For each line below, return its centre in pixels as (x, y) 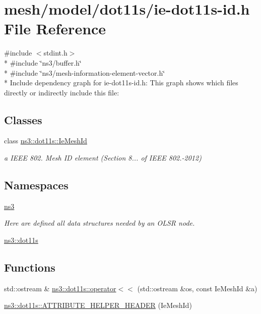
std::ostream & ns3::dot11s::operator (60, 288)
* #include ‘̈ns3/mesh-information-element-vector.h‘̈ (85, 72)
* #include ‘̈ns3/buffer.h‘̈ (43, 62)
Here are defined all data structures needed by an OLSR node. (100, 223)
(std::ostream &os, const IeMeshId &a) (197, 288)
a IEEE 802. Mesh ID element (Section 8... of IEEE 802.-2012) (103, 158)
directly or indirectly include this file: (62, 92)
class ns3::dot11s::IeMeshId (46, 141)
